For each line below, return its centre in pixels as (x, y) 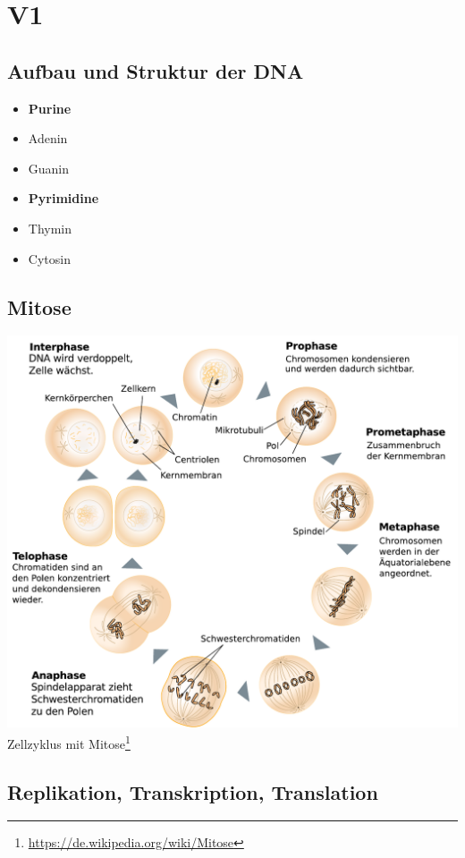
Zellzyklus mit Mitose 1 (69, 742)
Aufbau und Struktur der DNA (156, 70)
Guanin (49, 168)
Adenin (48, 138)
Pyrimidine (63, 198)
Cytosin (49, 258)
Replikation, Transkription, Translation (193, 791)
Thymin (50, 228)
